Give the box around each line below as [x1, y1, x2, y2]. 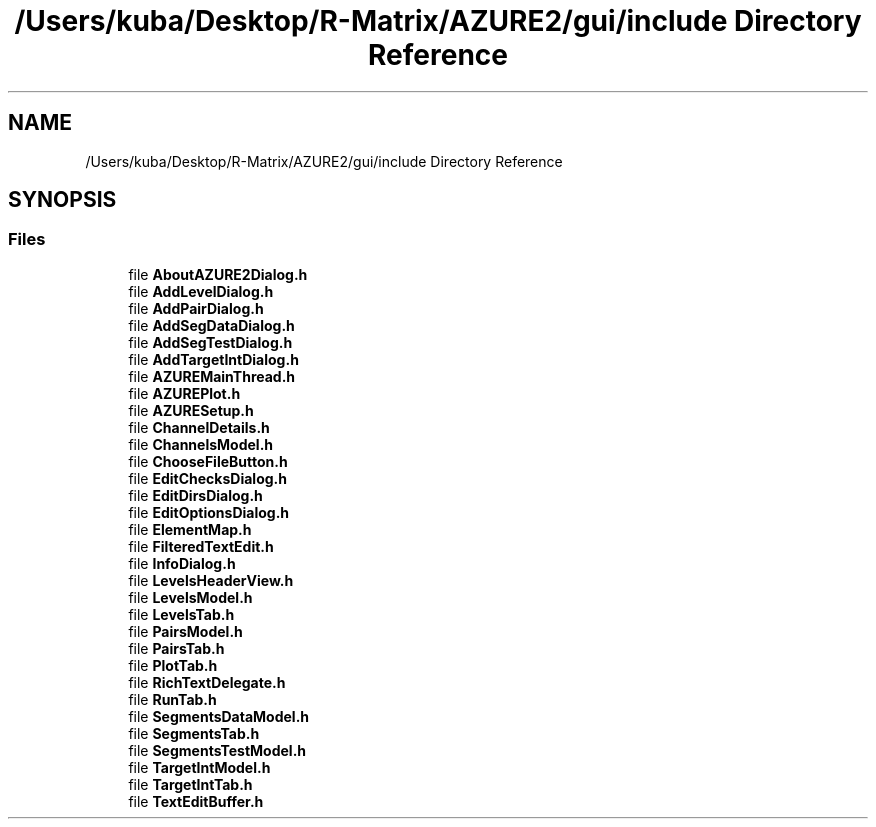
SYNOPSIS [8, 187, 117, 213]
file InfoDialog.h [128, 554, 236, 572]
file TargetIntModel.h [128, 758, 271, 776]
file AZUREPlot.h [128, 384, 241, 402]
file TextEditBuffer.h [128, 792, 264, 810]
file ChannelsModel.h [128, 435, 274, 453]
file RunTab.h [128, 690, 217, 708]
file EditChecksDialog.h [128, 469, 287, 487]
